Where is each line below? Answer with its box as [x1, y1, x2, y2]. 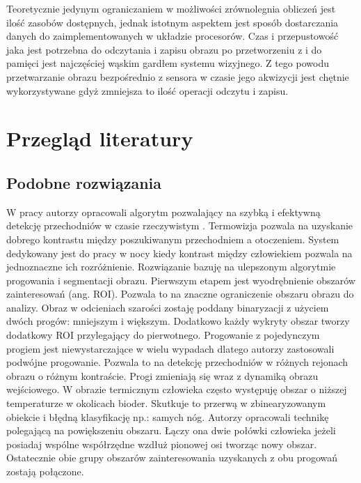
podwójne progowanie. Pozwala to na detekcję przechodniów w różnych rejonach [6, 355, 348, 369]
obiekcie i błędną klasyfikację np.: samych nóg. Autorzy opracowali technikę [6, 409, 329, 424]
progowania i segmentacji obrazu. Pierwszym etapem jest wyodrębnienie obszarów [6, 273, 355, 287]
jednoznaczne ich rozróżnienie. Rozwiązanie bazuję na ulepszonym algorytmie [6, 259, 336, 274]
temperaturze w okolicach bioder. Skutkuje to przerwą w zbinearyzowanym [6, 396, 326, 411]
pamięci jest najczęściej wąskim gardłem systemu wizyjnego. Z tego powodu [6, 56, 329, 70]
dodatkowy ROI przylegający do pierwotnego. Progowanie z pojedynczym [6, 328, 320, 342]
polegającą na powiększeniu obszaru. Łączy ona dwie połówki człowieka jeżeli [6, 423, 336, 438]
